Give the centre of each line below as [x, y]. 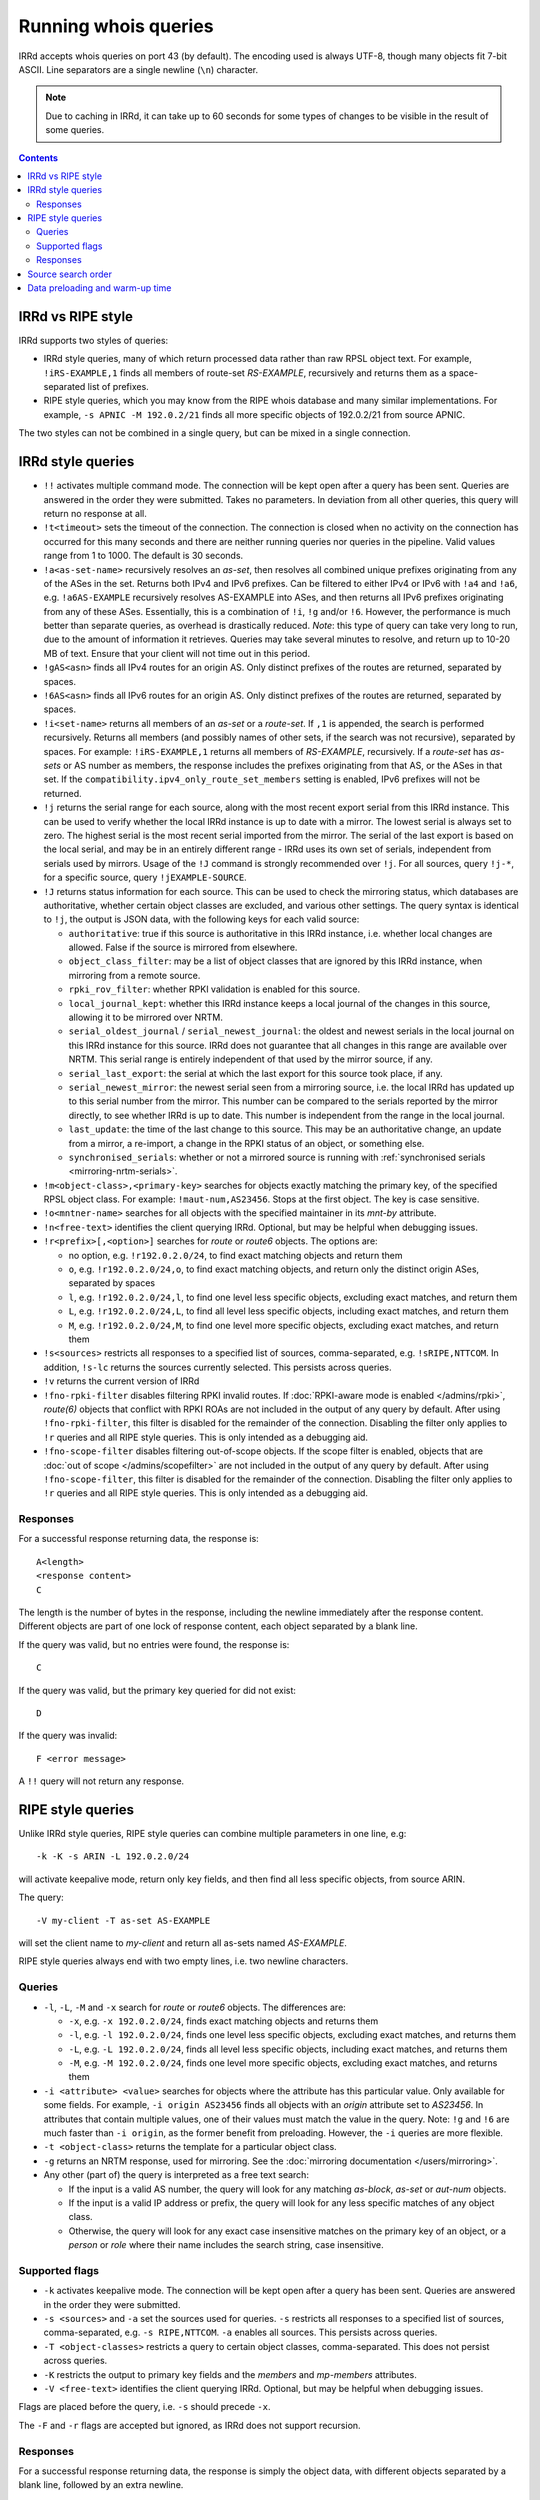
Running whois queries [116, 26]
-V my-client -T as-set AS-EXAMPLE [123, 1920]
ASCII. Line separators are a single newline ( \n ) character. [138, 69]
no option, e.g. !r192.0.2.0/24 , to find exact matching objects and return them [235, 1255]
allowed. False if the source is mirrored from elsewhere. [183, 947]
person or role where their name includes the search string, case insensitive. [226, 2245]
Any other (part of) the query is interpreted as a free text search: [176, 2175]
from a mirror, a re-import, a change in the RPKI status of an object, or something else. [246, 1143]
